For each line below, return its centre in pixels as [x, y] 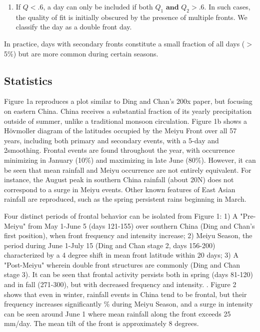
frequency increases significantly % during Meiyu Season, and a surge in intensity [128, 304]
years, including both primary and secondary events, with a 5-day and [111, 140]
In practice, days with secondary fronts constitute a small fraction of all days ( [124, 43]
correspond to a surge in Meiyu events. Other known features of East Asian [120, 189]
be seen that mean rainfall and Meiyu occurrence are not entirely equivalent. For [128, 169]
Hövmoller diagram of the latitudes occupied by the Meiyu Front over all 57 [120, 131]
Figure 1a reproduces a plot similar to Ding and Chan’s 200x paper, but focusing [128, 101]
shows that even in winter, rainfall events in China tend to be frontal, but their [125, 294]
